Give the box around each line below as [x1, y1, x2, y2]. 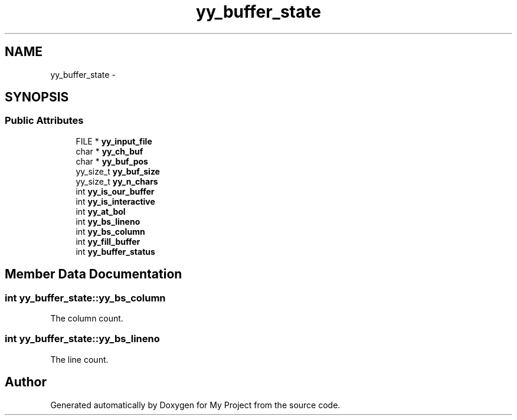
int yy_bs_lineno [76, 216, 140, 227]
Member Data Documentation [5, 267, 182, 282]
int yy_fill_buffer [76, 236, 140, 247]
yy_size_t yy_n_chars [76, 176, 158, 186]
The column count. [50, 313, 123, 324]
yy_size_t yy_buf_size [76, 166, 160, 176]
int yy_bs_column [76, 226, 145, 237]
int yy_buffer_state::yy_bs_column [5, 291, 166, 304]
